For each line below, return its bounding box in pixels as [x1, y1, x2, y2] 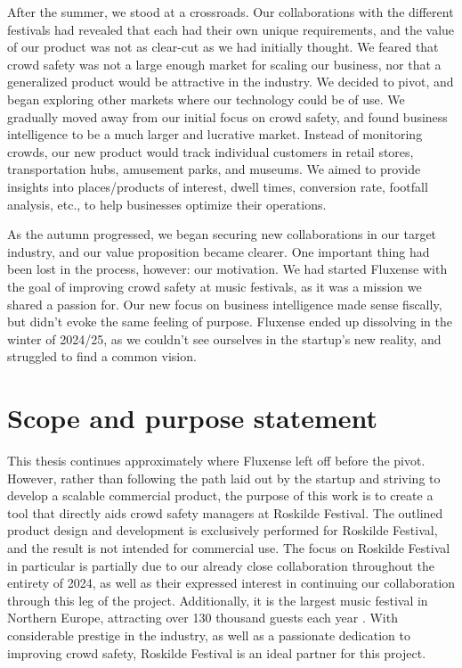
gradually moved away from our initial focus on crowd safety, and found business [7, 107, 448, 126]
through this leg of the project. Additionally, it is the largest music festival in [7, 590, 428, 609]
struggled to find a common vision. [7, 347, 197, 366]
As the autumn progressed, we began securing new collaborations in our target [7, 225, 437, 243]
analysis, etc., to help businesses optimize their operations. [7, 194, 327, 213]
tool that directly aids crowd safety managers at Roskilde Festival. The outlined [7, 503, 443, 522]
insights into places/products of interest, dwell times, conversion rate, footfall [7, 177, 428, 195]
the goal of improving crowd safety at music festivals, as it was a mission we [7, 276, 422, 295]
